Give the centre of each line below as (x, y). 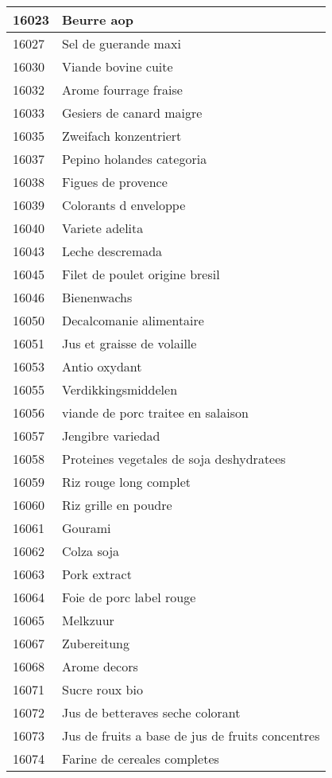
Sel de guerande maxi (122, 43)
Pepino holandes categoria (135, 159)
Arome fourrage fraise (122, 89)
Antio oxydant (102, 366)
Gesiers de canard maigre (132, 113)
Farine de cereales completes (141, 759)
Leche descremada (112, 251)
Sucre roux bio (102, 689)
